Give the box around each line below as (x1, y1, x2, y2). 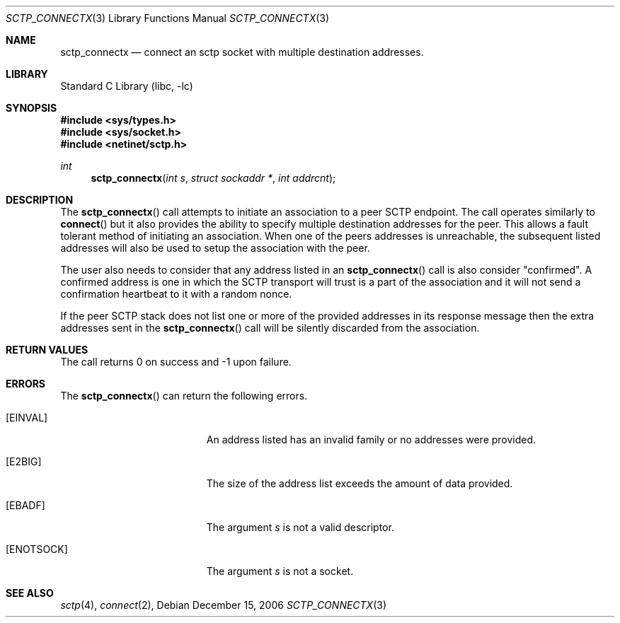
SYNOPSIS (6, 102, 57, 114)
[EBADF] (6, 499, 45, 511)
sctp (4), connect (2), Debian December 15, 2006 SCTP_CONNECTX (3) (60, 599, 387, 611)
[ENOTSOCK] (6, 543, 68, 555)
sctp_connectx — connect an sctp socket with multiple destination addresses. (60, 46, 424, 58)
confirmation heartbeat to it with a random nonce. (60, 288, 292, 300)
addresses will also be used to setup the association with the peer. (60, 242, 370, 254)
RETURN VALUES (6, 344, 88, 356)
